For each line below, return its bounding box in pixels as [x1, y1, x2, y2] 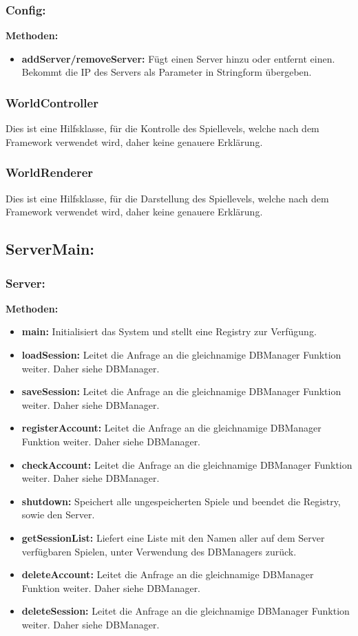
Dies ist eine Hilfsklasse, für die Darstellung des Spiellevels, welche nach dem [6, 191, 329, 205]
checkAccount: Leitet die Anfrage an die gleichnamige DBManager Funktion [21, 457, 352, 471]
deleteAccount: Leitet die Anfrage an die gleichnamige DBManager [21, 567, 314, 582]
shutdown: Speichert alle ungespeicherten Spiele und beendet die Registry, [21, 494, 341, 508]
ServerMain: [6, 238, 95, 259]
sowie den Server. [21, 507, 95, 522]
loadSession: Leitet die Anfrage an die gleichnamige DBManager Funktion [21, 348, 341, 361]
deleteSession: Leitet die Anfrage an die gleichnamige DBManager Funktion [21, 604, 350, 618]
